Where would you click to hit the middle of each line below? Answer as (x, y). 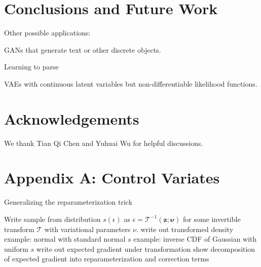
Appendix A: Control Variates (112, 178)
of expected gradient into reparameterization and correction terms (107, 259)
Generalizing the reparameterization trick (68, 202)
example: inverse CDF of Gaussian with (195, 239)
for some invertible (212, 219)
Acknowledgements (72, 118)
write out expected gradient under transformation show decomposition (146, 249)
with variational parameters (87, 229)
